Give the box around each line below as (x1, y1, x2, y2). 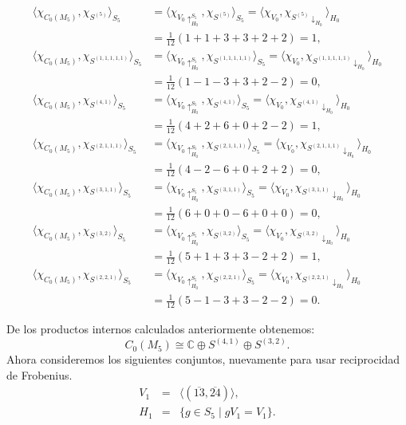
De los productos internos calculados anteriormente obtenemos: (6, 321, 315, 337)
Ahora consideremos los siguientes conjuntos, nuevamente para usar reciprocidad (6, 351, 400, 368)
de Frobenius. (6, 366, 73, 383)
